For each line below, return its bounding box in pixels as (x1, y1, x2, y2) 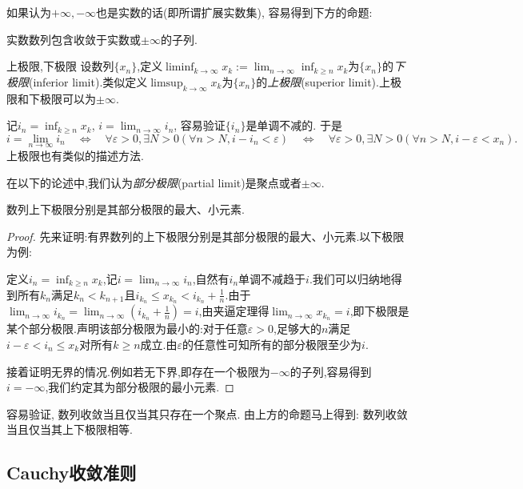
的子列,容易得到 (289, 363, 372, 379)
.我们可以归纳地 (309, 270, 391, 287)
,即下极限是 (349, 303, 409, 319)
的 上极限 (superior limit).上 (256, 73, 390, 90)
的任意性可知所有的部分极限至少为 (182, 336, 362, 352)
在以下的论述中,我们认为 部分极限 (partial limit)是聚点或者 (6, 174, 301, 190)
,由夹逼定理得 (198, 303, 269, 319)
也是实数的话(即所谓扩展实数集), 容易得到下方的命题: (96, 4, 373, 20)
